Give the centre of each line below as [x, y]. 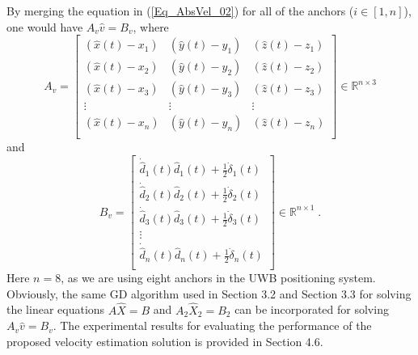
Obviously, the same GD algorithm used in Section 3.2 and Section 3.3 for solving [209, 293]
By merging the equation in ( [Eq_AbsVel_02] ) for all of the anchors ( [180, 11]
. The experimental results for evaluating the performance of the [212, 325]
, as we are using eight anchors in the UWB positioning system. [218, 278]
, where [151, 26]
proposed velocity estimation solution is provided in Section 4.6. [165, 341]
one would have [45, 26]
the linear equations [56, 309]
